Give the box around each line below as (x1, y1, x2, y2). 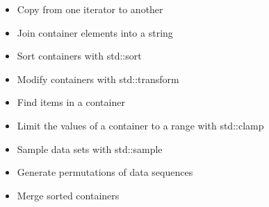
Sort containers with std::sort (17, 48, 142, 63)
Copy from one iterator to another (17, 2, 163, 16)
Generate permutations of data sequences (17, 165, 193, 179)
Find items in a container (17, 95, 125, 109)
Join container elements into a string (17, 25, 173, 39)
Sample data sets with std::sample (17, 141, 163, 156)
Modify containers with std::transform (17, 71, 179, 86)
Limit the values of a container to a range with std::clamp (17, 118, 264, 132)
